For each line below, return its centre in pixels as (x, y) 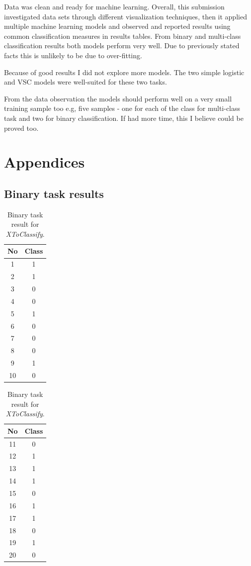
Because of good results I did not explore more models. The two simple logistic (124, 72)
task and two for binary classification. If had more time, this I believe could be (124, 118)
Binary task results (54, 193)
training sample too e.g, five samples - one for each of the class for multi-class (122, 108)
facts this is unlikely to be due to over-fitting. (73, 55)
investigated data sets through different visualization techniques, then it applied (125, 16)
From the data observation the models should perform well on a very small (118, 98)
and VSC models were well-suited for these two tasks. (85, 82)
